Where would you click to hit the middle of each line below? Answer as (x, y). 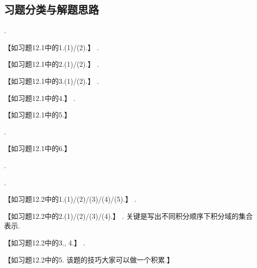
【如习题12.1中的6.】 (38, 148)
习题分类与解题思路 (51, 9)
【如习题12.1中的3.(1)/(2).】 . (52, 81)
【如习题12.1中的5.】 (38, 115)
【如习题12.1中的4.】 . (40, 98)
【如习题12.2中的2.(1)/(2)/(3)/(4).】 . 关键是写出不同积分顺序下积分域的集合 (128, 216)
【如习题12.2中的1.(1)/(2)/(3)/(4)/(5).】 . (70, 199)
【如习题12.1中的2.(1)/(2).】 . (52, 64)
